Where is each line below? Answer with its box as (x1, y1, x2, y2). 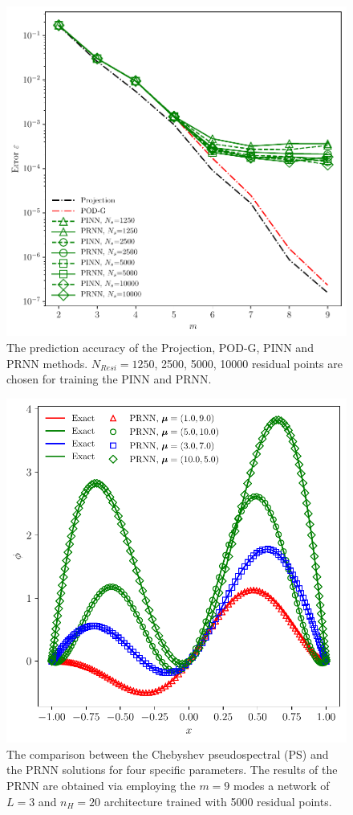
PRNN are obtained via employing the (6, 776, 196, 793)
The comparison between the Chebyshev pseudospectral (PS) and (6, 745, 329, 762)
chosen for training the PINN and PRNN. (6, 371, 212, 387)
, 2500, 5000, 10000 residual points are (154, 354, 343, 371)
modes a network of (233, 776, 330, 793)
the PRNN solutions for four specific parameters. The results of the (6, 761, 338, 778)
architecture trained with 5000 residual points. (103, 792, 332, 809)
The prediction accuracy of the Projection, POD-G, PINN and (6, 339, 314, 356)
